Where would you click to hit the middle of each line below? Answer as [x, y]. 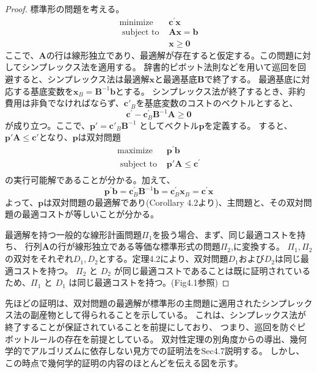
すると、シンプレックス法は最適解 [81, 78]
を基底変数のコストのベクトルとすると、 [217, 103]
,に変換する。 [258, 246]
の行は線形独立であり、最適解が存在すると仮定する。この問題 [170, 55]
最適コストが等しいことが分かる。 [90, 214]
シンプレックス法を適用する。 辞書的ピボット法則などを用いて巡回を [159, 67]
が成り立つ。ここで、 [47, 125]
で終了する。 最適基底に [253, 78]
